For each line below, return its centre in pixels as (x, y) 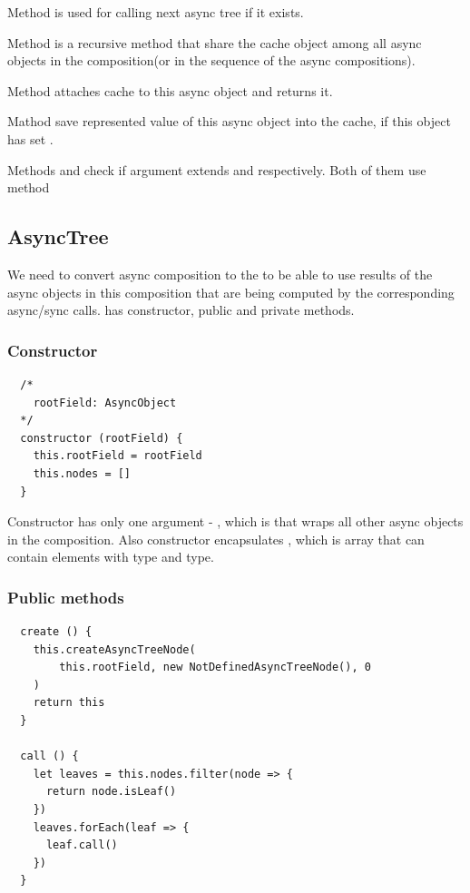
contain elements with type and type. (111, 557)
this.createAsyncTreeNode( (114, 649)
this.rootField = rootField (117, 456)
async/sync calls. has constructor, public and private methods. (181, 310)
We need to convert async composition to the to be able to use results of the (220, 274)
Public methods (66, 597)
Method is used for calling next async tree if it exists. (156, 12)
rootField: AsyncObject (105, 402)
